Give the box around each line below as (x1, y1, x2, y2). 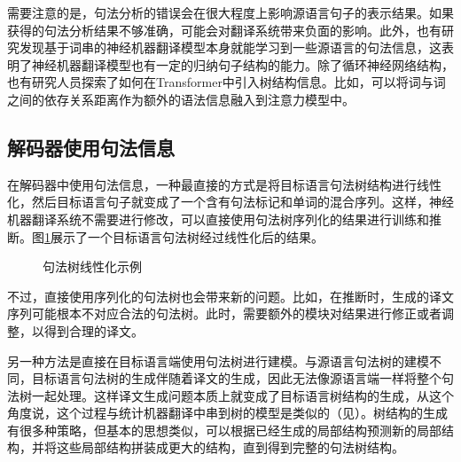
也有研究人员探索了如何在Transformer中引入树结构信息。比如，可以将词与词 (7, 73, 446, 91)
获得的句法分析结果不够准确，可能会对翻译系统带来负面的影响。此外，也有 (7, 20, 441, 39)
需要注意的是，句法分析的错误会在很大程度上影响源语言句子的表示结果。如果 (7, 4, 454, 21)
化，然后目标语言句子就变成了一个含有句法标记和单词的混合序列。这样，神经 (7, 192, 454, 211)
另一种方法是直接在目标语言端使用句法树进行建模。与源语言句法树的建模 (7, 351, 429, 370)
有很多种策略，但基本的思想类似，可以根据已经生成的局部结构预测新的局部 (7, 420, 441, 439)
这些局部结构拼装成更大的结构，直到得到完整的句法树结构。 (56, 438, 404, 457)
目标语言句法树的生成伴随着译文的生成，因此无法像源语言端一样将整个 (31, 369, 441, 388)
